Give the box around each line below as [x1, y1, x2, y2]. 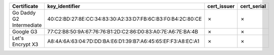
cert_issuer [207, 3, 235, 9]
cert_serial [240, 3, 266, 9]
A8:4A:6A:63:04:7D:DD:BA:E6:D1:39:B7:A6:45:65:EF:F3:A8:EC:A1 [47, 38, 200, 45]
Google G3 [12, 28, 38, 35]
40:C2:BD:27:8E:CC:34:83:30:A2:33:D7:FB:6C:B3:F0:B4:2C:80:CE [47, 15, 202, 22]
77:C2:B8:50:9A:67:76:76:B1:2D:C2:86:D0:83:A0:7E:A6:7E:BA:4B [47, 28, 198, 35]
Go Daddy [12, 9, 36, 16]
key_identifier [47, 3, 80, 9]
